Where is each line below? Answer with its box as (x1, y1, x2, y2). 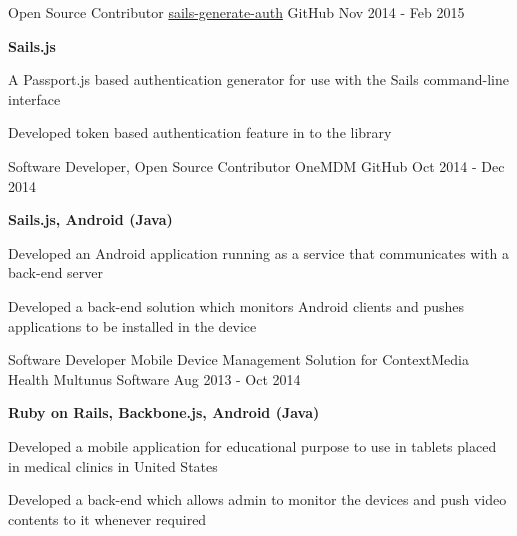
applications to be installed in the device (8, 315, 257, 336)
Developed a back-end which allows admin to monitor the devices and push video (8, 489, 507, 510)
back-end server (8, 262, 104, 283)
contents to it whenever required (8, 508, 207, 529)
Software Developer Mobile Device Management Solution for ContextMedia (8, 349, 469, 370)
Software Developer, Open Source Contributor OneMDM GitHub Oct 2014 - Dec (8, 155, 505, 176)
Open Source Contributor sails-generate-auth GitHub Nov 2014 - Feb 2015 (8, 2, 465, 22)
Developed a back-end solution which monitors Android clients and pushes (8, 295, 465, 316)
